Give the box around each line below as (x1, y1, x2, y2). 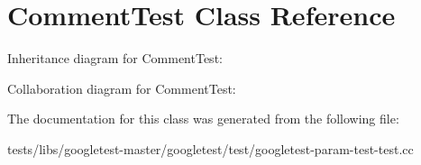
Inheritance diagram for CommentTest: (7, 49, 223, 68)
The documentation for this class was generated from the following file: (7, 109, 399, 128)
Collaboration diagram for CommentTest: (7, 78, 236, 97)
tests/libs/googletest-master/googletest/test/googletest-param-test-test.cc (7, 139, 414, 158)
